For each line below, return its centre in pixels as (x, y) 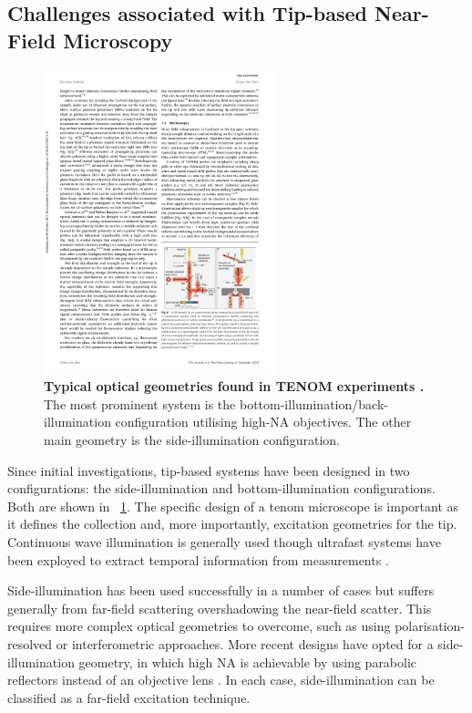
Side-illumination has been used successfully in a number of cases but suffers (221, 590)
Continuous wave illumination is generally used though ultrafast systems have (224, 542)
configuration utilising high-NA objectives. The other (263, 422)
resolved (30, 644)
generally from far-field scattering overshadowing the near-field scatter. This (220, 608)
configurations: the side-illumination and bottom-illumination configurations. (221, 488)
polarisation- (430, 626)
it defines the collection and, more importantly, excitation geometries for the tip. (232, 524)
